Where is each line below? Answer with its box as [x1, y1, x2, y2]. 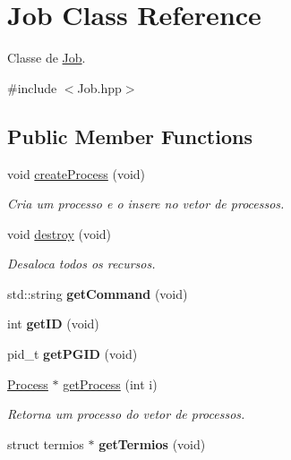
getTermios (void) [98, 434, 206, 453]
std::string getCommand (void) [7, 284, 188, 302]
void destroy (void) [7, 224, 112, 243]
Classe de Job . [7, 48, 86, 67]
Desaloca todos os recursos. [7, 254, 156, 273]
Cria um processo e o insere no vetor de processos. [7, 194, 285, 213]
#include [7, 78, 57, 97]
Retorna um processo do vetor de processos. [7, 405, 245, 423]
